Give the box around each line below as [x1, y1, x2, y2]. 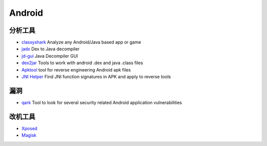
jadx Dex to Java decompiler [21, 46, 80, 52]
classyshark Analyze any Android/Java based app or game [21, 39, 141, 45]
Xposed [21, 125, 38, 131]
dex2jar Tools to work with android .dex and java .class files [21, 60, 143, 66]
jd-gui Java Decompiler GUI [21, 53, 79, 59]
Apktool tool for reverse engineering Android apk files [21, 67, 131, 73]
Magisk [21, 132, 37, 138]
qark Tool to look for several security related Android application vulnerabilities [21, 99, 182, 106]
